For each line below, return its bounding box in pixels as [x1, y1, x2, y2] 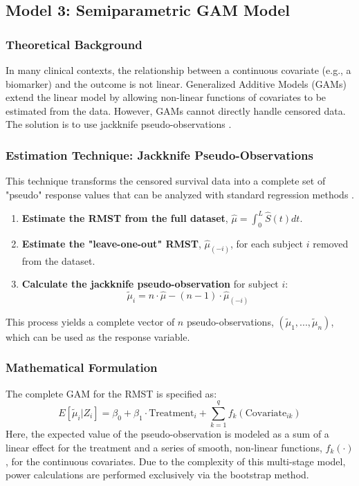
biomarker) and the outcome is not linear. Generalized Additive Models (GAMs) [6, 76, 347, 91]
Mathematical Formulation [6, 359, 158, 376]
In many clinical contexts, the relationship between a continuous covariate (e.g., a [6, 63, 351, 77]
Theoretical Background [6, 35, 142, 53]
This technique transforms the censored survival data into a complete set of [6, 174, 326, 188]
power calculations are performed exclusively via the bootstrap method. [6, 467, 309, 482]
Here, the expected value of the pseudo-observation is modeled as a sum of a [6, 427, 329, 441]
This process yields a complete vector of [6, 314, 175, 328]
